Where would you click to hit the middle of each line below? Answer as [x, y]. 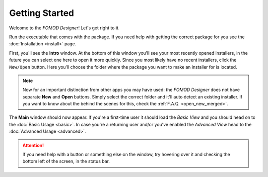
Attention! [33, 145]
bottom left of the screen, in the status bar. [66, 161]
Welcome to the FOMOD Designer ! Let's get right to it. [65, 28]
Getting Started [42, 13]
